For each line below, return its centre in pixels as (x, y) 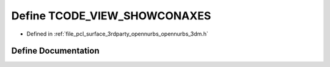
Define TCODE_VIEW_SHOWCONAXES (111, 16)
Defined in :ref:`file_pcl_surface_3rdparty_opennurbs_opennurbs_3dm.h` (118, 34)
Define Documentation (55, 51)
